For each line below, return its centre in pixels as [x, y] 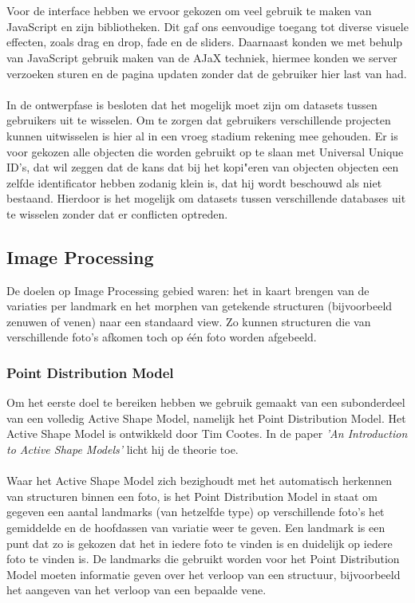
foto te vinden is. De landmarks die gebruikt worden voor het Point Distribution [203, 559]
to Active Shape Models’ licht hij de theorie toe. [123, 449]
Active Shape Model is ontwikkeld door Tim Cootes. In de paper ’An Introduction [207, 434]
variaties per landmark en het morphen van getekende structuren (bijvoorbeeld [200, 306]
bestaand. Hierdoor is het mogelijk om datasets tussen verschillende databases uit [206, 198]
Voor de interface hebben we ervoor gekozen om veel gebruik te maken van [189, 11]
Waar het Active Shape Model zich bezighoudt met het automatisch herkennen [200, 481]
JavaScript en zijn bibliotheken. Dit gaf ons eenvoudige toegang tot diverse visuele [207, 26]
